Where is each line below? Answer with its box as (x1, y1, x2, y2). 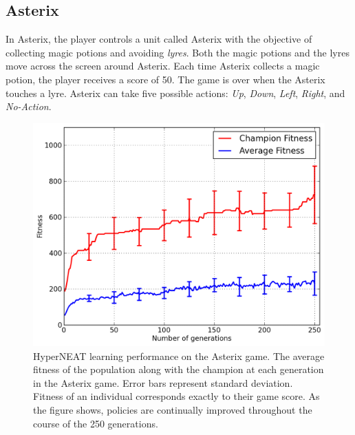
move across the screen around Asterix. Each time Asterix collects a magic (6, 59, 320, 73)
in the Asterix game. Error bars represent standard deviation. (33, 375, 293, 390)
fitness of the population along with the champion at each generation (33, 362, 324, 376)
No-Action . (6, 99, 52, 114)
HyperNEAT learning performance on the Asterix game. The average (33, 348, 325, 363)
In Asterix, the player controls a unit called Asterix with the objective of (6, 32, 312, 46)
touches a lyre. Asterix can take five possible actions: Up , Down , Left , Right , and (6, 85, 345, 100)
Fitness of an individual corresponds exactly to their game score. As (33, 389, 320, 403)
